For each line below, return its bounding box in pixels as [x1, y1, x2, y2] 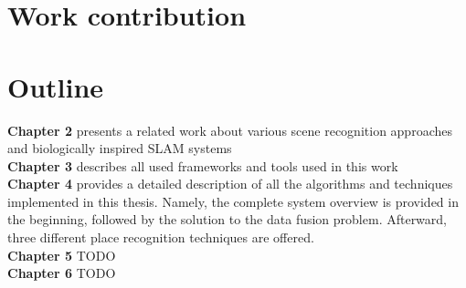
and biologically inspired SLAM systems [7, 139, 232, 158]
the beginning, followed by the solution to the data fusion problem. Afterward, [7, 210, 447, 229]
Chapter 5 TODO [7, 245, 116, 264]
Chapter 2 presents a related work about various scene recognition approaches [7, 120, 452, 139]
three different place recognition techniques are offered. [7, 228, 314, 247]
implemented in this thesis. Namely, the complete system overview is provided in [7, 191, 459, 211]
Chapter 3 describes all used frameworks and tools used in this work [7, 156, 398, 175]
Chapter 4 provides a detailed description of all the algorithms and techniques [7, 174, 453, 193]
